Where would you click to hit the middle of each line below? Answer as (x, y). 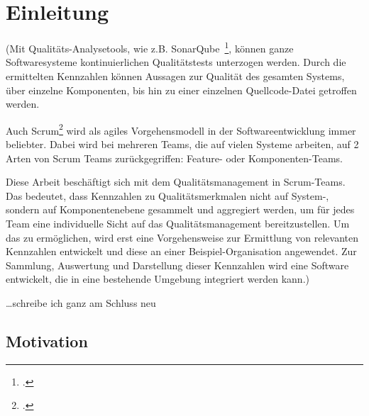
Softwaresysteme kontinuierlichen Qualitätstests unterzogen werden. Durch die (176, 62)
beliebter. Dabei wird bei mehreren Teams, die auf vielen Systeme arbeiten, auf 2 (182, 144)
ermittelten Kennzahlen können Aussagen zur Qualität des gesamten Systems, (175, 75)
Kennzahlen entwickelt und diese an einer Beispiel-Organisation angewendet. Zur (181, 251)
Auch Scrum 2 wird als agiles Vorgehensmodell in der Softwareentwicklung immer (181, 129)
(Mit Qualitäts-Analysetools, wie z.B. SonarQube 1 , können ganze (150, 47)
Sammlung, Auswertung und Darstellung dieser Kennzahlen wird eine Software (177, 265)
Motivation (47, 341)
